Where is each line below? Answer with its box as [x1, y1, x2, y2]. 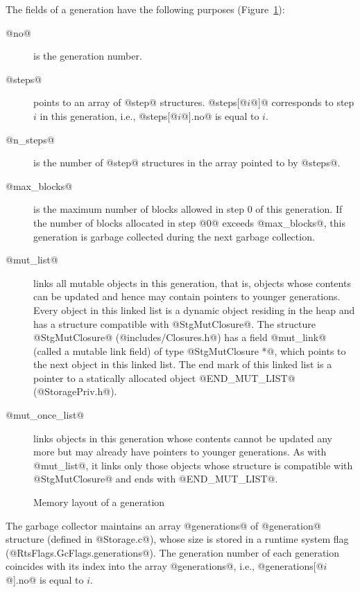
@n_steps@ [6, 132, 55, 146]
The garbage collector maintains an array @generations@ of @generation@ [6, 518, 321, 532]
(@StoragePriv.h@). [33, 384, 117, 399]
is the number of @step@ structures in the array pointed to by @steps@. [33, 155, 341, 170]
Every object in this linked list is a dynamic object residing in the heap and [33, 302, 355, 317]
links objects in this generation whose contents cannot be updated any [33, 430, 332, 445]
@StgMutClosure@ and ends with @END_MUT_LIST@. [33, 471, 278, 486]
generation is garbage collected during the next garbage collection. [33, 229, 315, 243]
